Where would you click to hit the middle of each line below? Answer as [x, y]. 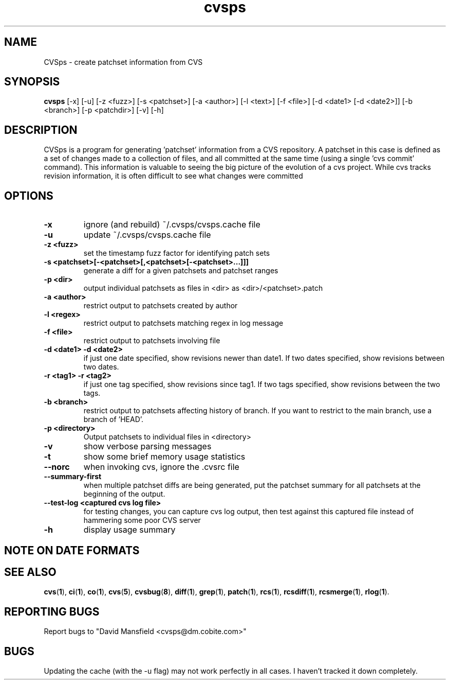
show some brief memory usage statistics [164, 457]
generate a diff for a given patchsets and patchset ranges [181, 271]
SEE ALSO [30, 572]
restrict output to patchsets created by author [161, 306]
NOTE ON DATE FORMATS [72, 550]
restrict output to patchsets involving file [152, 341]
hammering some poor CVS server [142, 520]
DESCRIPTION [41, 130]
